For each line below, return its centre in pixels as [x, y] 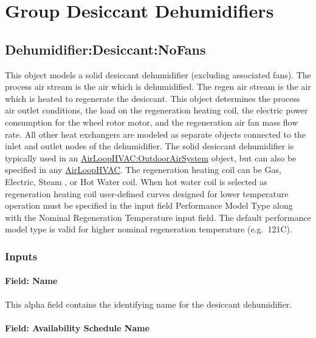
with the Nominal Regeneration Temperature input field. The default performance [158, 217]
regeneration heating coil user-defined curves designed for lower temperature [147, 193]
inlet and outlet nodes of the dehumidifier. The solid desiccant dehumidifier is [149, 146]
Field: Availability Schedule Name [77, 327]
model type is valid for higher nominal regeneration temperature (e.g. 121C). [149, 229]
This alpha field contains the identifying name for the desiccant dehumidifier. [149, 304]
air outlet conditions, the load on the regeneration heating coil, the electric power [156, 110]
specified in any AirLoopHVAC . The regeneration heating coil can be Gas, [143, 170]
